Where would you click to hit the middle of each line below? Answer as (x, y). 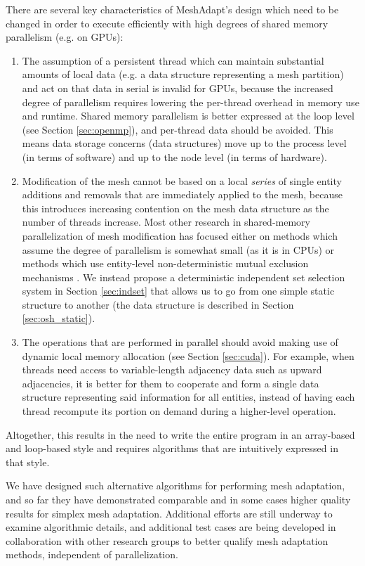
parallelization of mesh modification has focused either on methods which (180, 235)
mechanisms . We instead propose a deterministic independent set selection (184, 277)
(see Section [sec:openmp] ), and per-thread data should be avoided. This (178, 129)
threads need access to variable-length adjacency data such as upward (172, 369)
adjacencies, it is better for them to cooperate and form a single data (171, 383)
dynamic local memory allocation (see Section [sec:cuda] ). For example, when (188, 355)
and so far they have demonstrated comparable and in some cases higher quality (178, 499)
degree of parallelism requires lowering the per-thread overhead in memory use (191, 102)
